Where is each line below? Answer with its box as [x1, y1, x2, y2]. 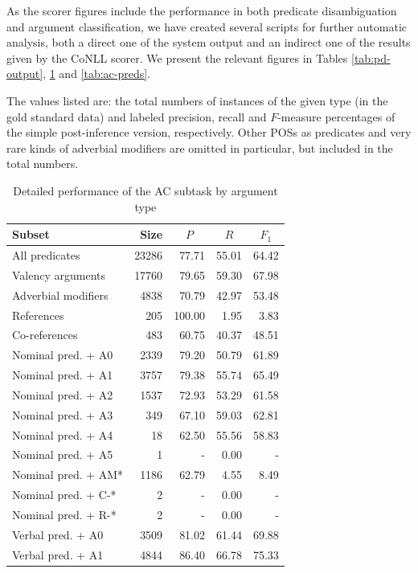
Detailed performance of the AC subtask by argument [13, 182, 278, 199]
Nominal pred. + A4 [12, 426, 113, 443]
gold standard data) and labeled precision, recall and [6, 108, 267, 125]
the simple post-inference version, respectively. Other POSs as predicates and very [6, 124, 412, 141]
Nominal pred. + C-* [12, 486, 117, 503]
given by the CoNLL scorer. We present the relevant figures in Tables [6, 49, 348, 66]
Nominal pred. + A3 [12, 406, 113, 423]
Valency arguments [12, 266, 106, 283]
